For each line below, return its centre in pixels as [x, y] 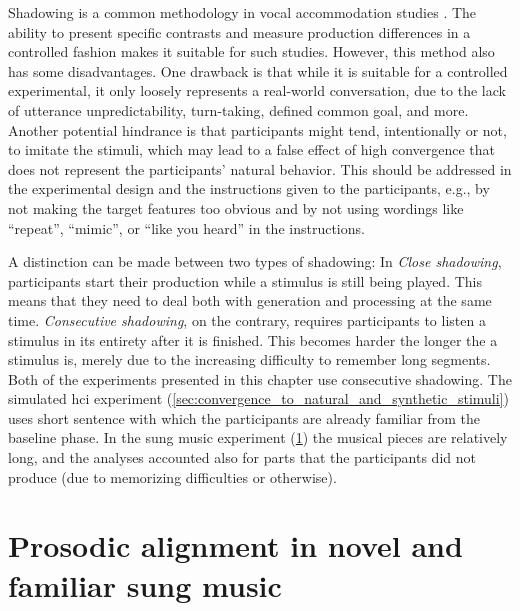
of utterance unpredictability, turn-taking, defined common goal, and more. [238, 109]
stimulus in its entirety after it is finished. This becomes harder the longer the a [253, 339]
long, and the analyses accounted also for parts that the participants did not [242, 457]
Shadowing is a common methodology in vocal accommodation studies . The [242, 12]
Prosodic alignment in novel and [235, 545]
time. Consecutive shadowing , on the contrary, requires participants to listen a [247, 319]
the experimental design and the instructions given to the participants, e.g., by [249, 188]
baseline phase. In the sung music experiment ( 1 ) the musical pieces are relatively [258, 437]
